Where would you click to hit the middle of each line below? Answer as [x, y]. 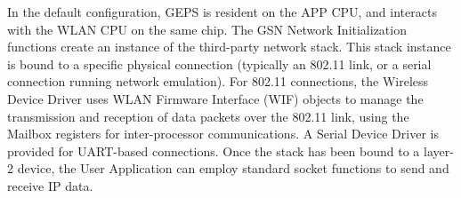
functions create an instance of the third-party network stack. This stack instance [229, 47]
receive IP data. [50, 185]
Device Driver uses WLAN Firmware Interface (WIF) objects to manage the [215, 98]
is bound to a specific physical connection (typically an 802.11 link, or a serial [219, 63]
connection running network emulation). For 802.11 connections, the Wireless [218, 81]
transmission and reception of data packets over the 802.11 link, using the [208, 116]
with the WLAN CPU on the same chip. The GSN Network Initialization [207, 29]
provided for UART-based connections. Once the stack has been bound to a [214, 150]
